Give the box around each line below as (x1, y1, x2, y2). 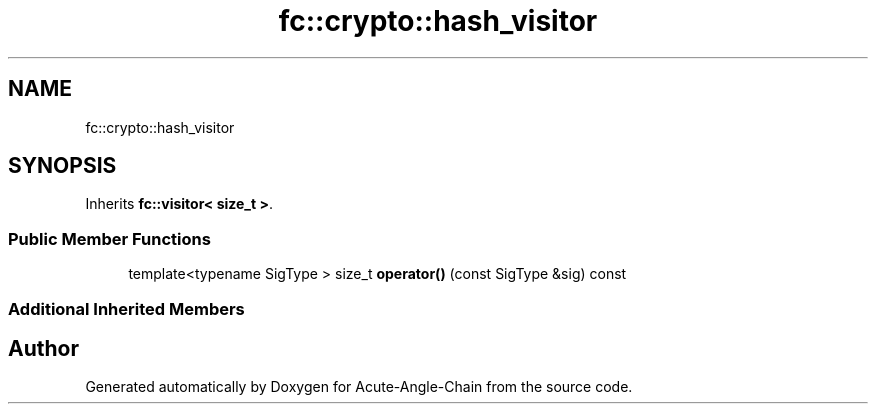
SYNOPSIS (8, 153, 117, 179)
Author (8, 335, 79, 361)
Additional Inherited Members (8, 298, 245, 319)
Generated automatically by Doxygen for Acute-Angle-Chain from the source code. (85, 378, 633, 396)
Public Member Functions (8, 228, 211, 249)
